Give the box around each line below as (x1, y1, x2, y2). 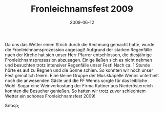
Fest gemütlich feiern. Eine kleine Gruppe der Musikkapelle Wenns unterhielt (5, 72, 159, 78)
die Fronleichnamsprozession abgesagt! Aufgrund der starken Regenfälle (5, 47, 152, 52)
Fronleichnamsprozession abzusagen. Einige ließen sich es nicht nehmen (5, 57, 152, 63)
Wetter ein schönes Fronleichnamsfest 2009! (5, 93, 96, 99)
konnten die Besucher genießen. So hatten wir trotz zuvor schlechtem (5, 88, 146, 94)
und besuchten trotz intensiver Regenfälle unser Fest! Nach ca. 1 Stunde (5, 62, 150, 68)
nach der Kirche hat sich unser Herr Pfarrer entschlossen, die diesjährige (5, 52, 152, 58)
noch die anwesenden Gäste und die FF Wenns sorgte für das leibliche (5, 78, 147, 83)
